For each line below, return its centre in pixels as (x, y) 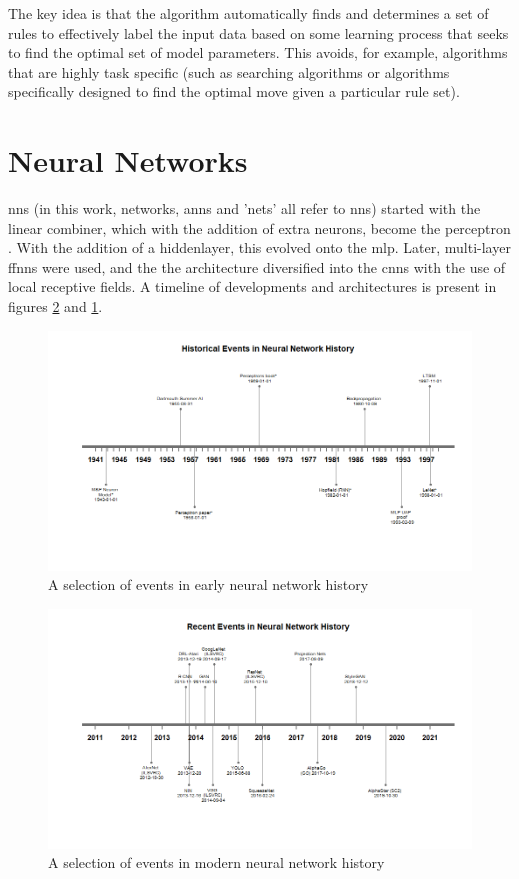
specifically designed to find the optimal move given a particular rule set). (234, 91)
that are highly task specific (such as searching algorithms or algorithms (229, 71)
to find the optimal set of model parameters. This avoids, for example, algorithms (258, 52)
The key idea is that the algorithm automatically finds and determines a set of (248, 13)
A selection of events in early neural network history (208, 584)
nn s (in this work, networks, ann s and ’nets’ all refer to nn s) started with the (244, 208)
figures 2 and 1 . (55, 306)
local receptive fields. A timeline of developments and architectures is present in (252, 286)
